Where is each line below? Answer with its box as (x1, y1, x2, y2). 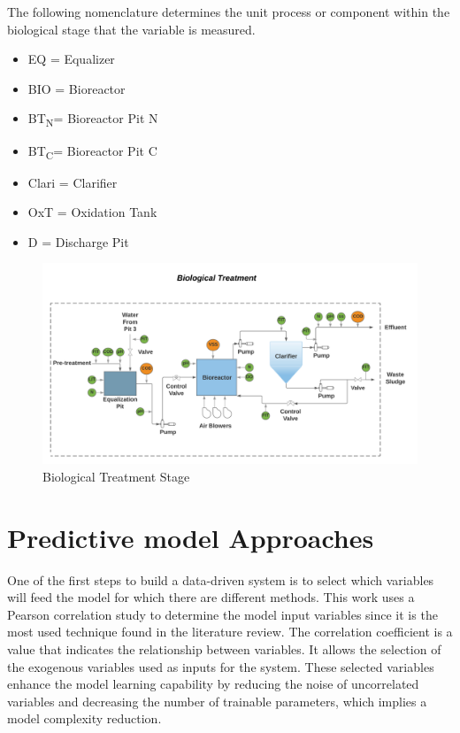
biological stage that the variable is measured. (7, 19, 256, 38)
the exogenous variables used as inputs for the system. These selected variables (7, 657, 434, 675)
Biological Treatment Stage (42, 467, 190, 485)
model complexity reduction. (7, 709, 162, 728)
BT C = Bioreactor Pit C (27, 141, 157, 162)
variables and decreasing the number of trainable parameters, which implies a (7, 691, 427, 710)
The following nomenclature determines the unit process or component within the (7, 3, 450, 20)
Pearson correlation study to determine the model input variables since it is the (7, 605, 438, 623)
